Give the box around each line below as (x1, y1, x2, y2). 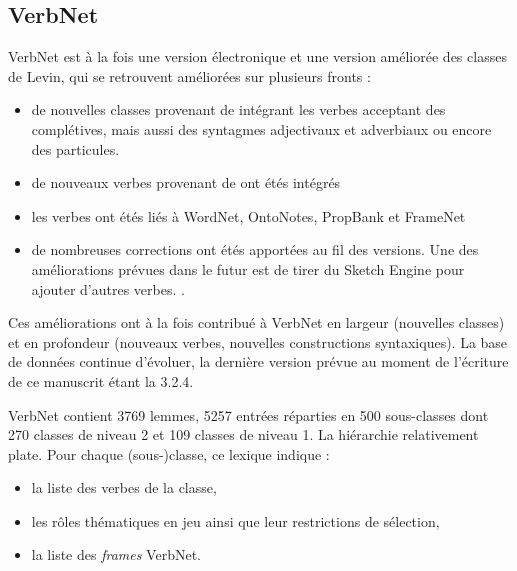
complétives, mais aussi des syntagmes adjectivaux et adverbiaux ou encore (31, 118, 492, 139)
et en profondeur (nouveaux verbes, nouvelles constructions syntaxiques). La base (8, 331, 508, 352)
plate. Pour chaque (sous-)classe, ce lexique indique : (8, 443, 330, 464)
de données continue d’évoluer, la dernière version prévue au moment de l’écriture (8, 351, 509, 372)
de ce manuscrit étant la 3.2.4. (8, 370, 194, 391)
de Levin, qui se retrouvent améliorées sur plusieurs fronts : (8, 65, 371, 86)
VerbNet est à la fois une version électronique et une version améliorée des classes (8, 46, 507, 67)
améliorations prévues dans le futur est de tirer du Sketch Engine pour (31, 258, 465, 279)
